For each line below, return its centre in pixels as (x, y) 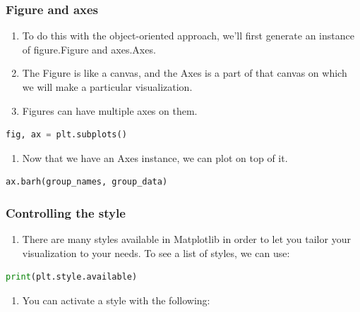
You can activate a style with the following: (116, 300)
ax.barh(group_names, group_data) (87, 182)
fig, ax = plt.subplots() (66, 135)
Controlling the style (66, 212)
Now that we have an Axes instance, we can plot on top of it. (155, 157)
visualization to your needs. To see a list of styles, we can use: (156, 252)
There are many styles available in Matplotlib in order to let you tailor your (186, 239)
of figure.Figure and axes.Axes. (89, 49)
